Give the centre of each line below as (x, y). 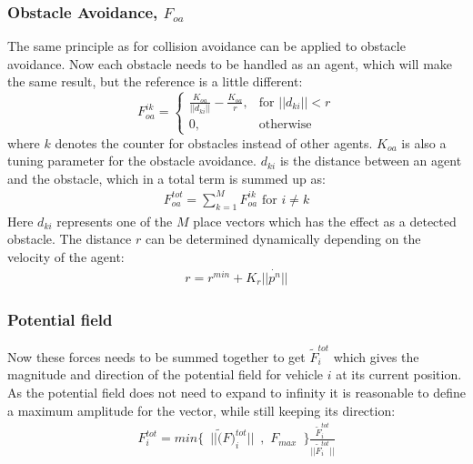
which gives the (376, 356)
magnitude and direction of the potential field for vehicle (166, 374)
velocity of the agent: (66, 256)
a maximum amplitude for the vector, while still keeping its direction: (201, 410)
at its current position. (399, 374)
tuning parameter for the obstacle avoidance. (132, 161)
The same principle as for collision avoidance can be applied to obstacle (206, 46)
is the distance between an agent (371, 161)
